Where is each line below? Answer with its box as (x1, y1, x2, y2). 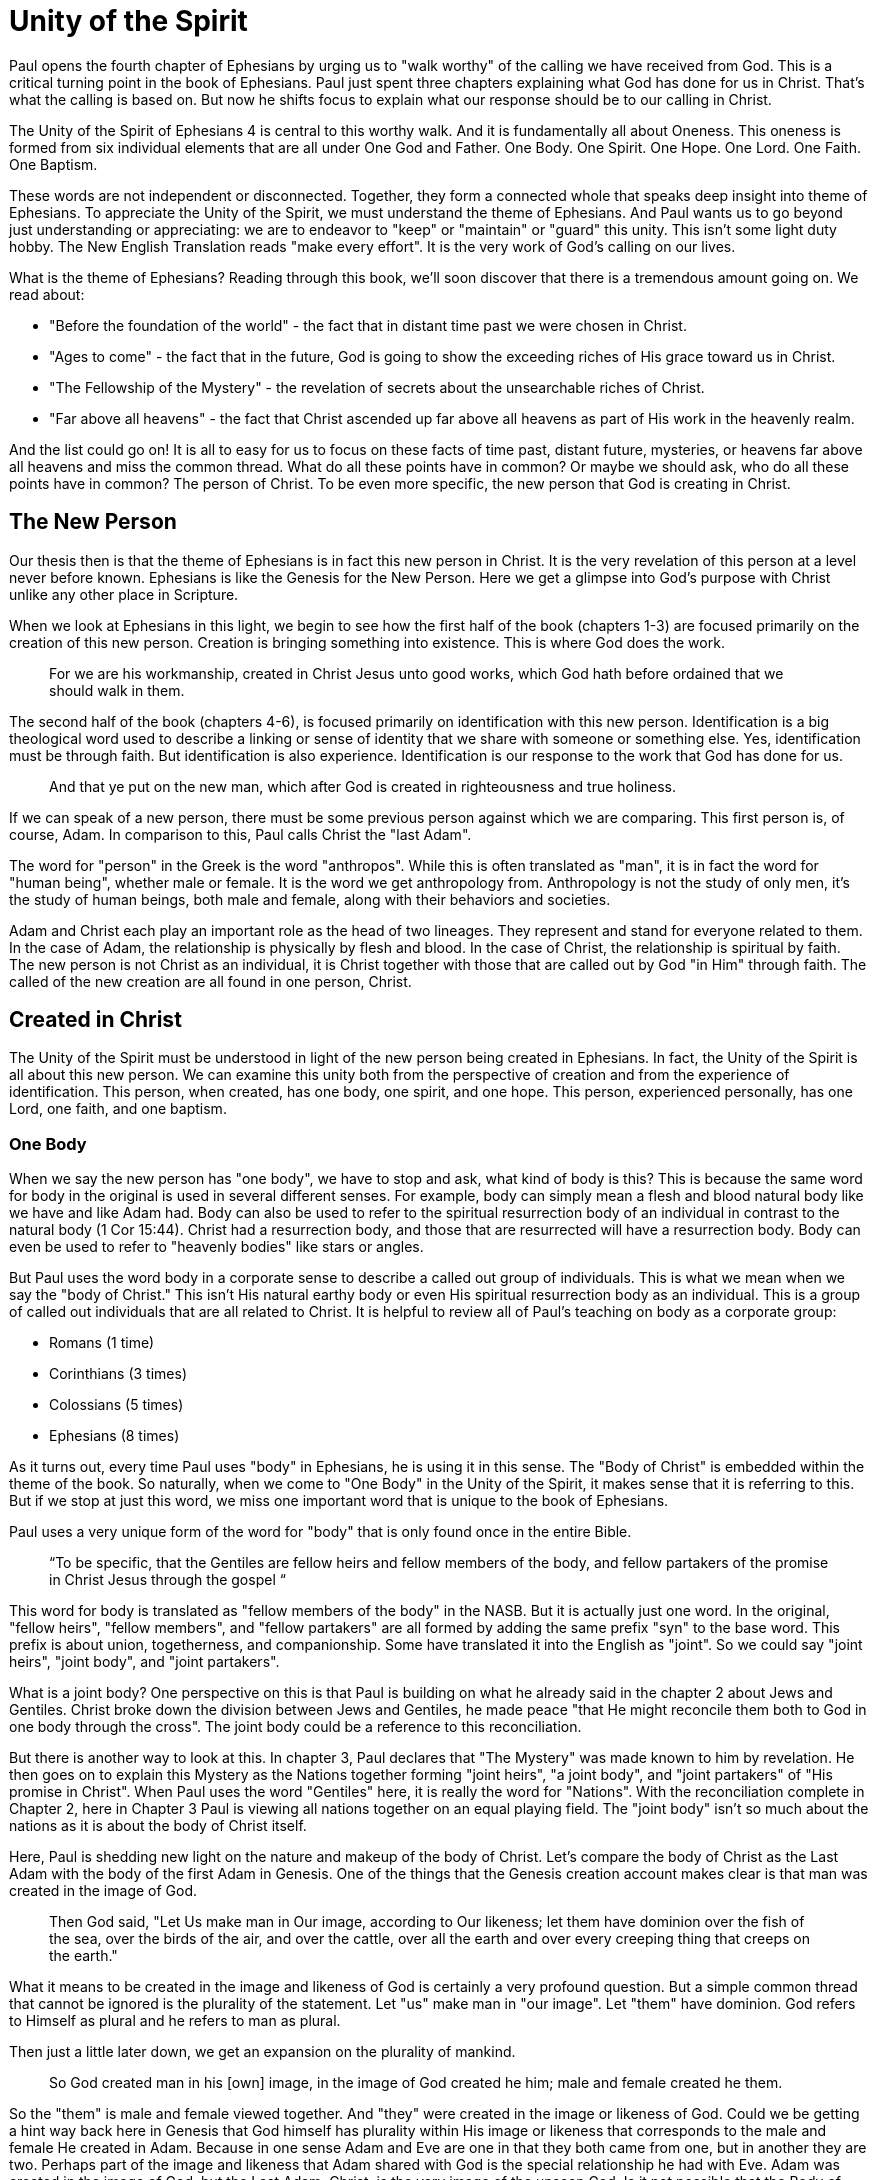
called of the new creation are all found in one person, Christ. (9, 972, 412, 990)
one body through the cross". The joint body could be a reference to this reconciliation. (9, 1718, 582, 1736)
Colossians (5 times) (49, 1396, 184, 1414)
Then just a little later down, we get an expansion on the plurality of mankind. (9, 2043, 516, 2061)
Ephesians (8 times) (49, 1427, 180, 1445)
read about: (9, 285, 85, 303)
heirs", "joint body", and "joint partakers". (9, 1653, 280, 1671)
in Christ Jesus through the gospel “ (49, 1571, 286, 1589)
